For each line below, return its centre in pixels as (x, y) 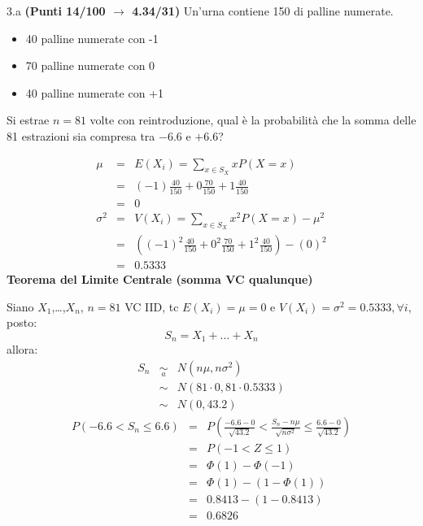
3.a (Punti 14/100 (56, 11)
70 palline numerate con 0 (90, 65)
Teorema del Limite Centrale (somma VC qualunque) (160, 279)
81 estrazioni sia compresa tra (81, 135)
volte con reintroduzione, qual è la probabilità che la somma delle (253, 120)
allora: (22, 349)
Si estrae (28, 120)
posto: (22, 322)
